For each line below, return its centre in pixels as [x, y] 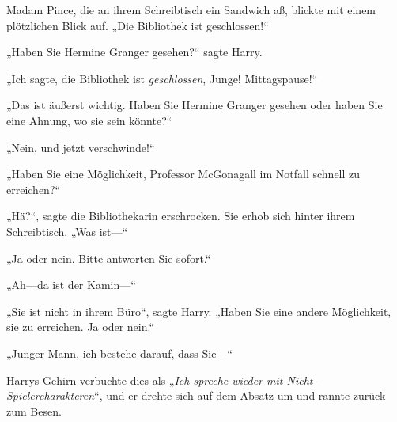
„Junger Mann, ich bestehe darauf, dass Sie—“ [119, 353]
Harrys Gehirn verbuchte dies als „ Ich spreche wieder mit [145, 380]
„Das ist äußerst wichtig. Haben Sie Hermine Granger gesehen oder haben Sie [195, 105]
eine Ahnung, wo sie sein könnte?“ [89, 120]
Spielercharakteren [51, 395]
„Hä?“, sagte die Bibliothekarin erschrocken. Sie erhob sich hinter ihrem [181, 216]
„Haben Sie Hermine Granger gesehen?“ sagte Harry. [134, 52]
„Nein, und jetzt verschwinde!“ [81, 147]
